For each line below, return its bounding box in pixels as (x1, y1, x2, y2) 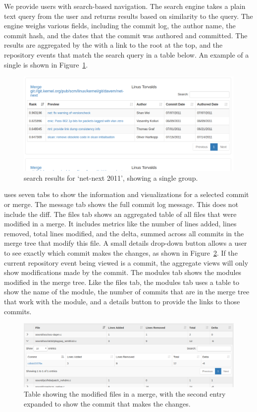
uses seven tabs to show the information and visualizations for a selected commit (4, 189, 249, 200)
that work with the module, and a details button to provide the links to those (4, 296, 240, 306)
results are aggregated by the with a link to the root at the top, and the (4, 40, 223, 50)
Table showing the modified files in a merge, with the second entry (24, 389, 226, 399)
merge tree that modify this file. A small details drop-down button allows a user (4, 238, 247, 248)
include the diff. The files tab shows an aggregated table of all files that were (4, 208, 237, 219)
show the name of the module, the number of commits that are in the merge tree (4, 286, 250, 297)
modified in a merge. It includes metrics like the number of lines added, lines (4, 218, 237, 229)
